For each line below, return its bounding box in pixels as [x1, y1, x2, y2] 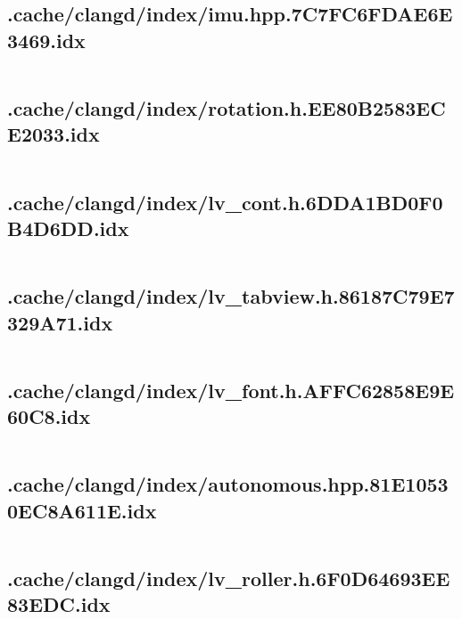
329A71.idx [7, 308, 113, 336]
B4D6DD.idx [7, 214, 129, 241]
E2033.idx [7, 120, 100, 148]
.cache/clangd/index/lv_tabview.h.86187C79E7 [7, 282, 455, 310]
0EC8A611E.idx [7, 496, 157, 524]
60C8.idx [7, 403, 91, 430]
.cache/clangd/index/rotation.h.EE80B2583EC [7, 94, 446, 121]
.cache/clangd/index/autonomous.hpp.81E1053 [7, 470, 449, 498]
